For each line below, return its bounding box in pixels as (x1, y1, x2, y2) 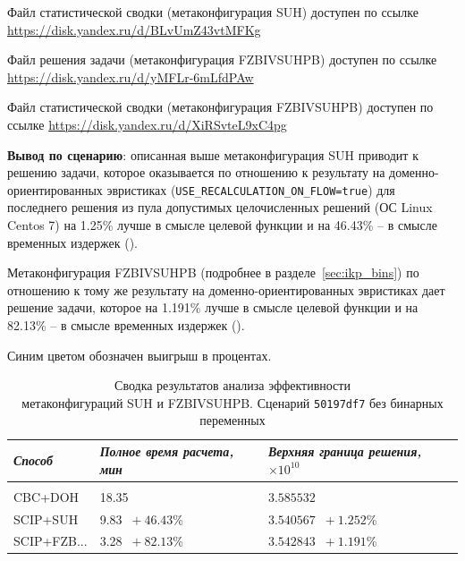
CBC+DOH (13, 487, 80, 506)
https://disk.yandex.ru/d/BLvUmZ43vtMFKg (7, 20, 261, 38)
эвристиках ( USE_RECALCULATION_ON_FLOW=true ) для (106, 180, 395, 199)
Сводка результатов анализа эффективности (114, 376, 351, 395)
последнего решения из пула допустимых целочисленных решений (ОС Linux (7, 198, 433, 217)
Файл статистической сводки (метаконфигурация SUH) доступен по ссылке (7, 3, 418, 21)
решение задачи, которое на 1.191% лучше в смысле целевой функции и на (7, 298, 418, 317)
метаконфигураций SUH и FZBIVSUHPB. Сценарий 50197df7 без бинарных (21, 393, 444, 412)
